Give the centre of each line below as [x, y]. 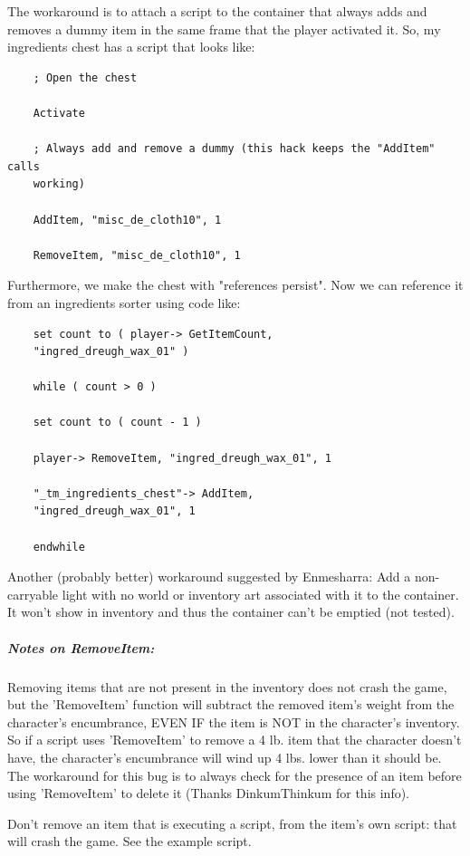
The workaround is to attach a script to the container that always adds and [217, 11]
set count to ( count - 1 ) [117, 423]
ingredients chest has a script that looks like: [131, 47]
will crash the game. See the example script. [129, 841]
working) [59, 184]
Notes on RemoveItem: [81, 647]
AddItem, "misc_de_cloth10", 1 [127, 220]
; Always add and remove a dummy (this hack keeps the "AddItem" [234, 149]
